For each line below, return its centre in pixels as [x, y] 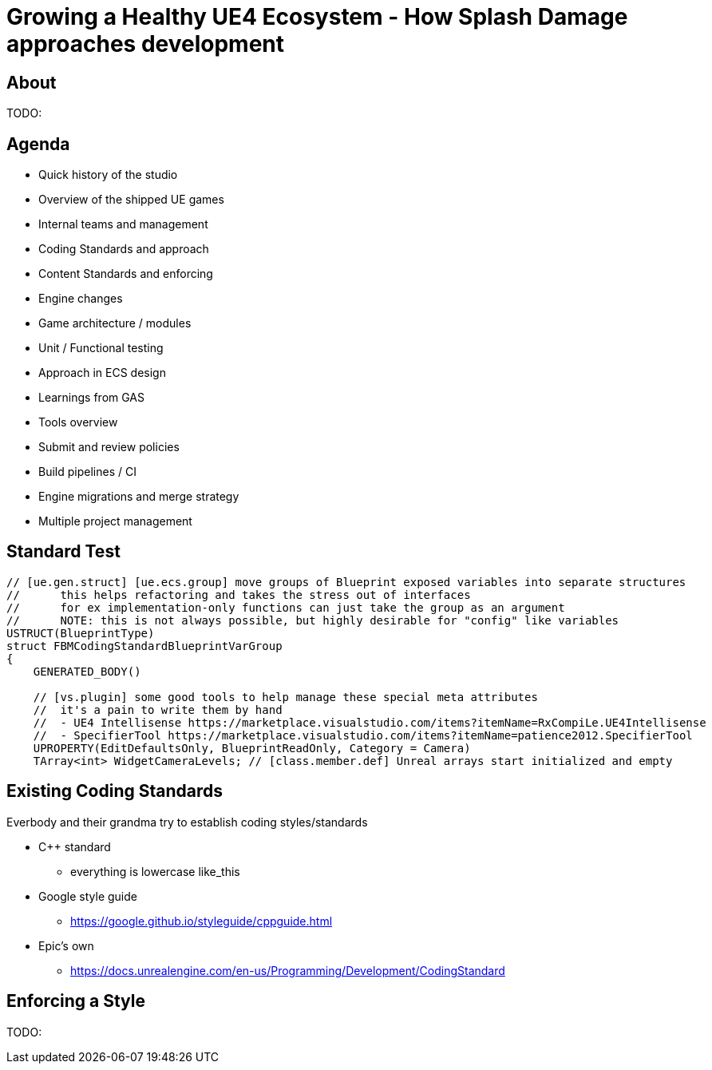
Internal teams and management [123, 224]
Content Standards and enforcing [126, 274]
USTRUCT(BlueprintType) [81, 633]
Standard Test [63, 552]
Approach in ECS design [102, 373]
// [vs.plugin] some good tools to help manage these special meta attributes [285, 697]
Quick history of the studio [108, 175]
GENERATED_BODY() [87, 671]
